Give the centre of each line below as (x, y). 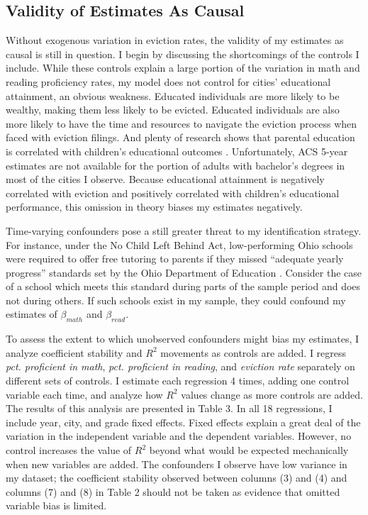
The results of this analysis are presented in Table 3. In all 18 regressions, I (169, 408)
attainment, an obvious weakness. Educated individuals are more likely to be (173, 95)
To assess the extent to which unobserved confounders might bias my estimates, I (183, 339)
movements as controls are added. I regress (253, 352)
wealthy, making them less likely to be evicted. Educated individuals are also (173, 110)
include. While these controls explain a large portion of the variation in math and (183, 68)
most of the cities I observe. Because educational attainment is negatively (165, 179)
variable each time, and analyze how (84, 394)
